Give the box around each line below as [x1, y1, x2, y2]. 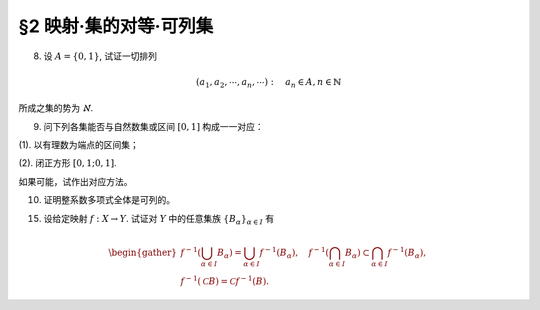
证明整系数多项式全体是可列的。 [43, 194, 175, 206]
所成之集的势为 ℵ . [18, 102, 94, 114]
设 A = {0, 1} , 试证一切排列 [43, 50, 158, 62]
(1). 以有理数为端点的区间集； [18, 139, 139, 151]
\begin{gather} [108, 246, 178, 258]
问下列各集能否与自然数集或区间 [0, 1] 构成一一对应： [43, 120, 264, 132]
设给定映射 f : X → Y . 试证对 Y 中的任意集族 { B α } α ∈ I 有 [43, 212, 275, 227]
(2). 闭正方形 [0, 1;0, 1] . [18, 157, 117, 169]
